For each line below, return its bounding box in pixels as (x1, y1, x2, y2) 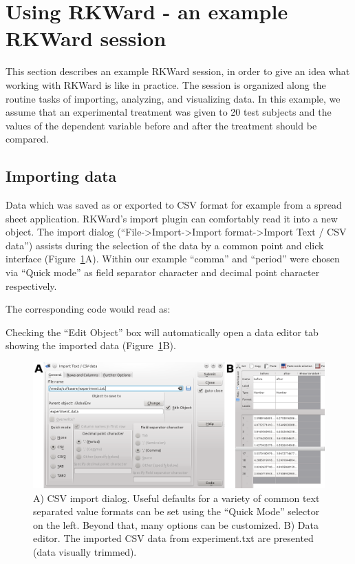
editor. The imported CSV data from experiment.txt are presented (33, 531, 314, 545)
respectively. (6, 278, 57, 293)
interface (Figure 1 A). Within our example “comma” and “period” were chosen (6, 251, 340, 266)
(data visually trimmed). (33, 544, 137, 558)
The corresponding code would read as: (6, 302, 171, 316)
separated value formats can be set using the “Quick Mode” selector (33, 504, 320, 519)
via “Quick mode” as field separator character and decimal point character (6, 265, 320, 280)
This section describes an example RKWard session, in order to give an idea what (6, 64, 350, 79)
